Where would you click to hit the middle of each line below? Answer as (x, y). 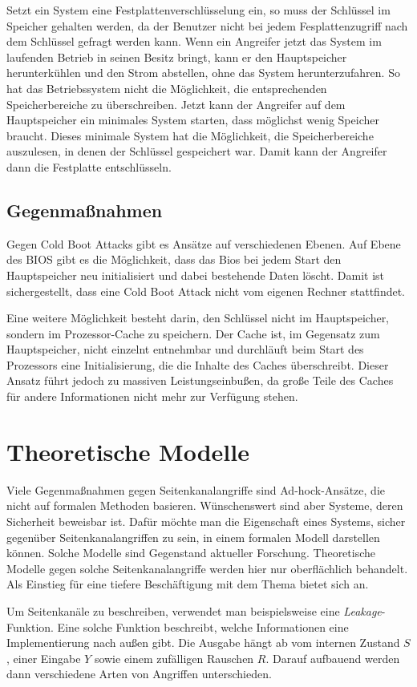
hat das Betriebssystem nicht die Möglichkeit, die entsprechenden (167, 88)
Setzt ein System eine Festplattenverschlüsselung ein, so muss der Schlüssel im (198, 10)
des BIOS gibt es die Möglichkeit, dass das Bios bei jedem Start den (174, 259)
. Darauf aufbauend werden (333, 658)
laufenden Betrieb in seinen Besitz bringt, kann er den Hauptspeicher (177, 57)
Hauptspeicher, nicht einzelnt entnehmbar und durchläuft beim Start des (185, 349)
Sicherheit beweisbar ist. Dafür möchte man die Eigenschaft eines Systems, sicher (206, 521)
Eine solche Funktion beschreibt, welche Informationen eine (203, 626)
